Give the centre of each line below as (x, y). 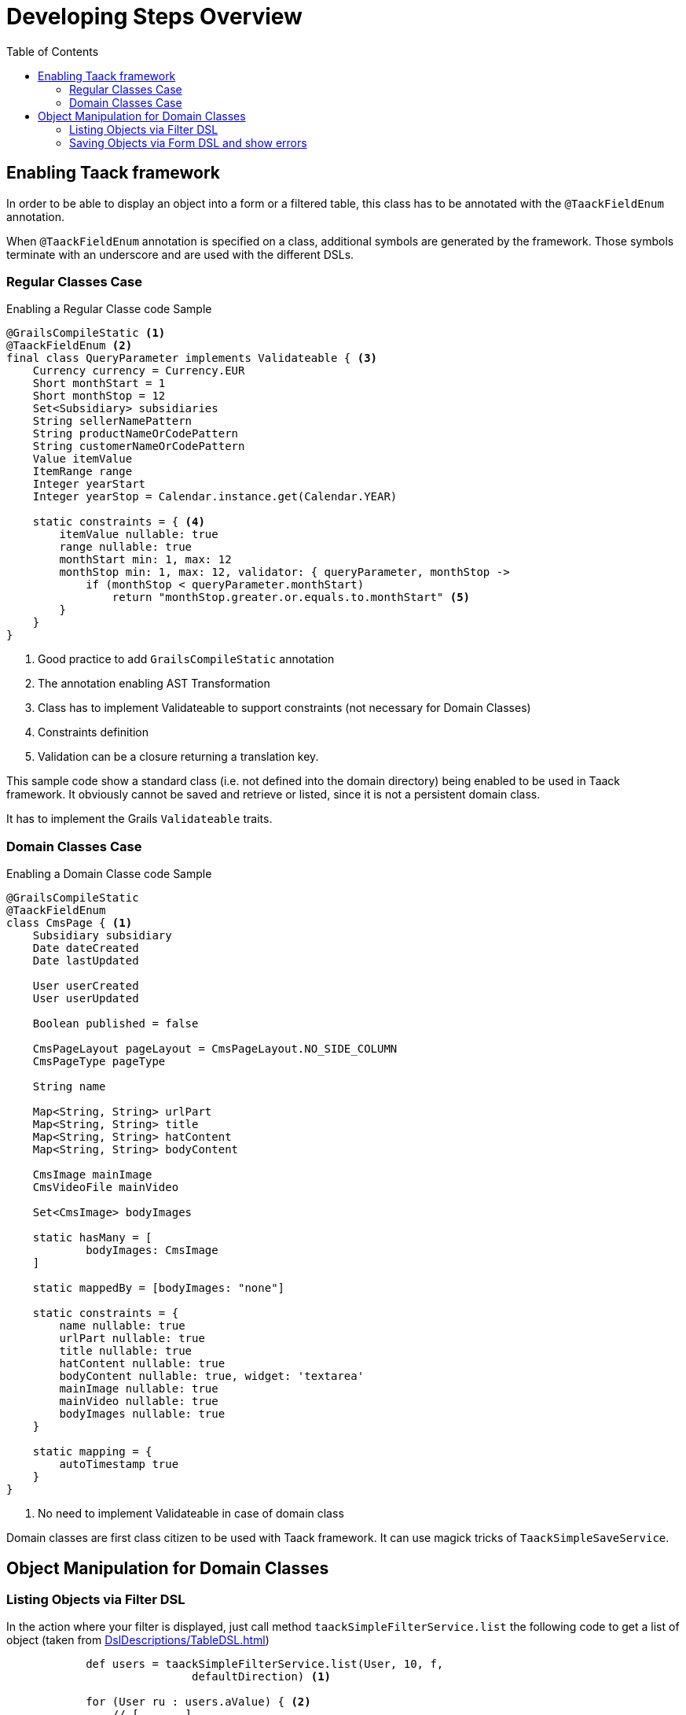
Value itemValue (83, 459)
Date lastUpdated (86, 961)
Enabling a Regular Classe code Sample (109, 309)
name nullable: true (122, 1326)
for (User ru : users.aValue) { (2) (198, 1702)
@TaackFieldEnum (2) (70, 346)
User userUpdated (86, 999)
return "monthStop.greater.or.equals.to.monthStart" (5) (291, 597)
